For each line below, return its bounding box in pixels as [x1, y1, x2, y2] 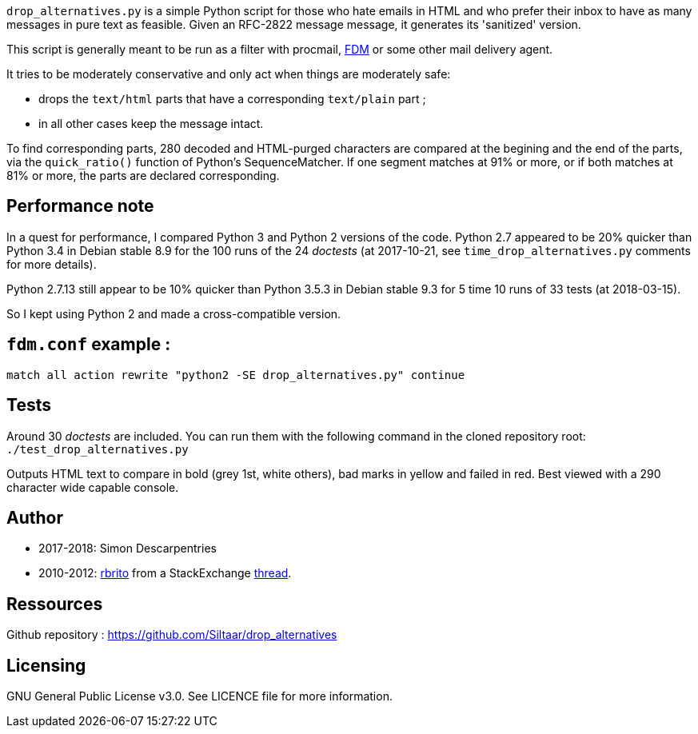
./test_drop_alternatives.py [6, 442, 189, 456]
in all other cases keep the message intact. [38, 117, 264, 130]
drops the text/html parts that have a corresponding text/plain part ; [38, 92, 426, 106]
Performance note [6, 196, 154, 217]
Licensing [6, 655, 86, 676]
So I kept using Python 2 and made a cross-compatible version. [6, 306, 341, 321]
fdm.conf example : [6, 334, 171, 355]
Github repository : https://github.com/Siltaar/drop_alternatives [6, 628, 337, 642]
